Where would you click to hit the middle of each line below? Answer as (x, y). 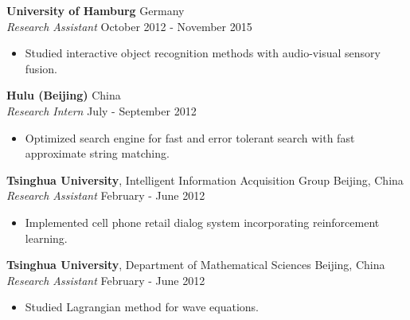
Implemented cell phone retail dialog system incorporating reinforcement (202, 222)
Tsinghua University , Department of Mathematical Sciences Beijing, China (196, 265)
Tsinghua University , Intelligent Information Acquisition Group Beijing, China (205, 180)
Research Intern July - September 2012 (102, 110)
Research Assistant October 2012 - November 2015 (129, 26)
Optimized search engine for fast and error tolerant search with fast (190, 137)
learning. (46, 238)
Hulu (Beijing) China (64, 95)
